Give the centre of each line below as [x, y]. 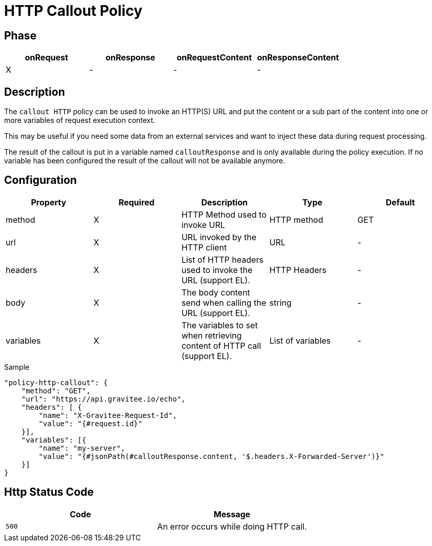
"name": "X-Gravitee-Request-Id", [108, 415]
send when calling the [224, 302]
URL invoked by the [219, 237]
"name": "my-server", [82, 448]
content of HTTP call [221, 345]
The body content [216, 292]
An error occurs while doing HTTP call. [232, 526]
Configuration [40, 180]
